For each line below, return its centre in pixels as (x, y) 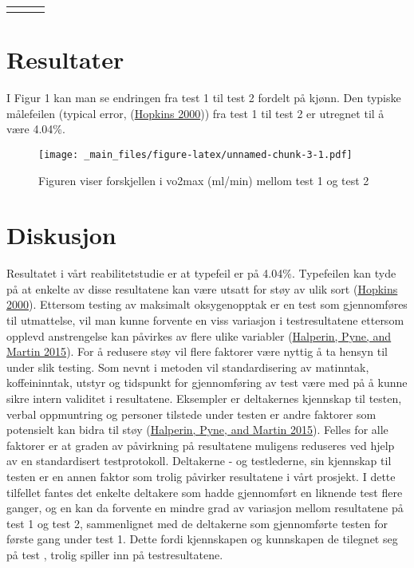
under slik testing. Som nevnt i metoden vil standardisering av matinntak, (188, 367)
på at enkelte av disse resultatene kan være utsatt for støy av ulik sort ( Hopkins (202, 288)
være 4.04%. (36, 129)
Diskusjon (61, 235)
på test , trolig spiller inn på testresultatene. (115, 554)
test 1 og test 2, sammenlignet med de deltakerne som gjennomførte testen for (197, 523)
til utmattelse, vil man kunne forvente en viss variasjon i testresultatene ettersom (205, 320)
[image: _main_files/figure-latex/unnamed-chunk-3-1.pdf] (195, 154)
